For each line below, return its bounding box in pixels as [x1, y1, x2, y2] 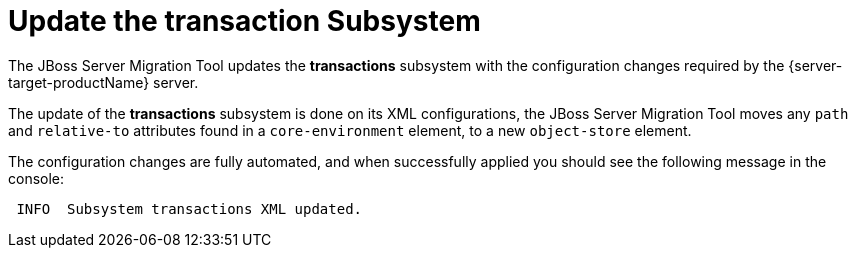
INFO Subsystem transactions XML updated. [16, 200, 363, 217]
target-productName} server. [8, 73, 199, 91]
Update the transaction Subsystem [8, 4, 481, 38]
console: [8, 169, 65, 187]
